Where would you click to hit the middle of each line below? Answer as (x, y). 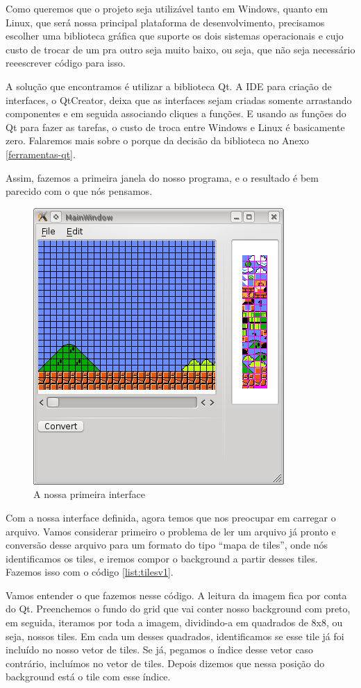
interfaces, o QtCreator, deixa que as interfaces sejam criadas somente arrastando (179, 100)
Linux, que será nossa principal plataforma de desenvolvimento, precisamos (165, 22)
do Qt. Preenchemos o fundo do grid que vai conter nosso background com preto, (178, 609)
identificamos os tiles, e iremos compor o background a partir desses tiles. (162, 558)
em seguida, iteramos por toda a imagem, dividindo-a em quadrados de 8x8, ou (174, 622)
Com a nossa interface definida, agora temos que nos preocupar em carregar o (171, 517)
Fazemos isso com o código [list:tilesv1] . (90, 572)
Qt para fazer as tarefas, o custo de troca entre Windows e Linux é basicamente (175, 127)
